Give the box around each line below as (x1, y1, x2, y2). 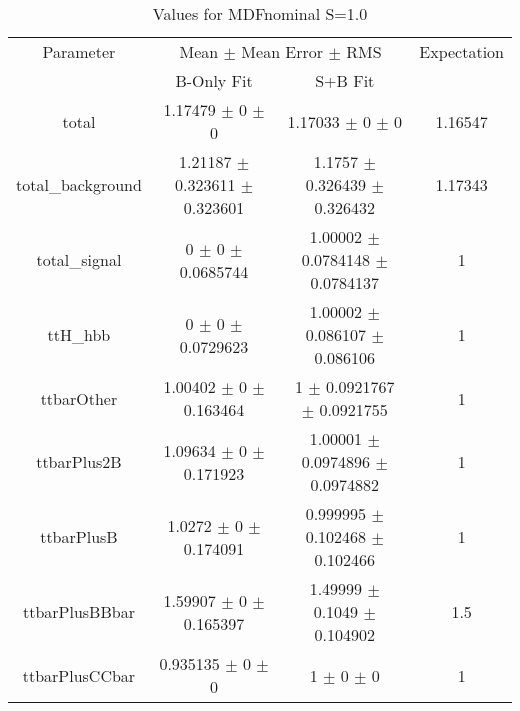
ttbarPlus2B (36, 450, 122, 473)
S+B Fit (315, 69, 375, 92)
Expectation (419, 40, 504, 63)
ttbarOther (40, 386, 118, 410)
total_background (16, 173, 142, 196)
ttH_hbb (47, 323, 111, 346)
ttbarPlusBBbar (22, 600, 135, 623)
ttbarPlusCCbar (22, 663, 136, 687)
